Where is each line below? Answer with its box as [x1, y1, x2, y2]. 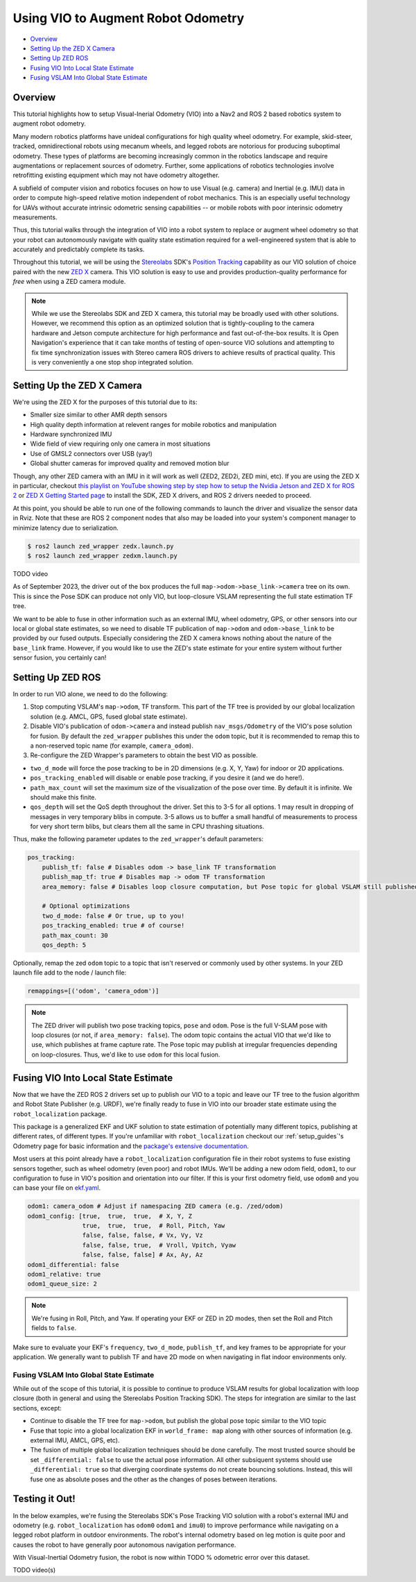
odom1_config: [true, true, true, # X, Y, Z [27, 1212, 192, 1220]
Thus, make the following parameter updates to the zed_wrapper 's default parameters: [12, 835, 263, 843]
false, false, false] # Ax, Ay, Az [82, 1251, 204, 1259]
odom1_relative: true [27, 1270, 101, 1278]
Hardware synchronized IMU [30, 430, 112, 439]
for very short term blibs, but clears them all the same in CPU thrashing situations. [30, 823, 265, 831]
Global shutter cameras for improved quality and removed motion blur [30, 459, 229, 468]
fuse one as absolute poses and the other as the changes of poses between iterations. [30, 1475, 277, 1483]
